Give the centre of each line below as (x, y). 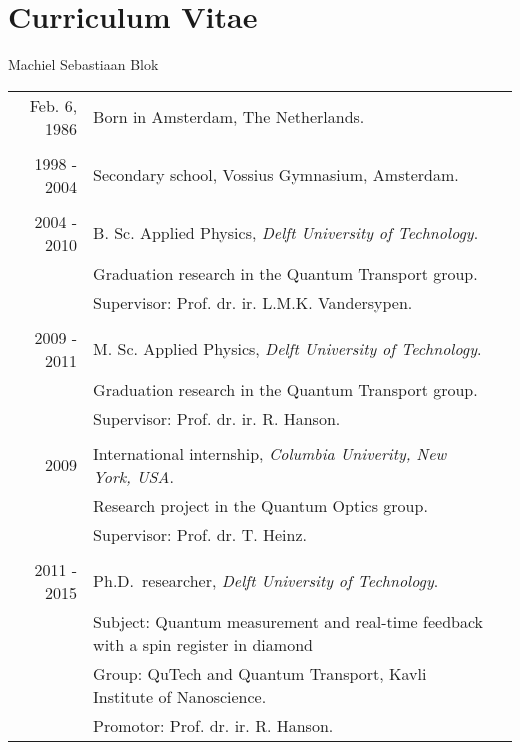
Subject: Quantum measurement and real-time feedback (288, 621)
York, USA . (133, 476)
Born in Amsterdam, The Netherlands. (229, 117)
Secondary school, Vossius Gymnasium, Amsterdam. (276, 175)
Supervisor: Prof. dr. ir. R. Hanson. (217, 418)
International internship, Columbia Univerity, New (270, 453)
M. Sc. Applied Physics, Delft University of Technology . (287, 349)
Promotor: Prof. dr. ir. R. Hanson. (213, 725)
